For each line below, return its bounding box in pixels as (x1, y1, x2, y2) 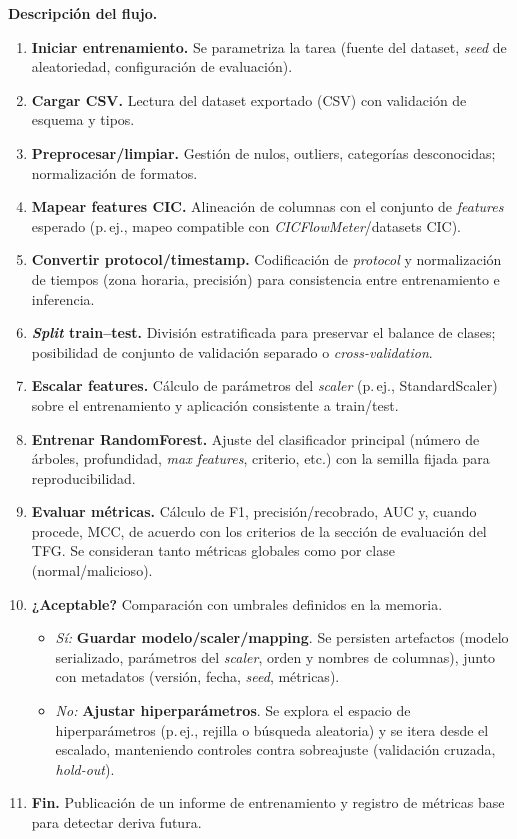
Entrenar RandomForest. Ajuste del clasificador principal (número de (31, 428, 480, 449)
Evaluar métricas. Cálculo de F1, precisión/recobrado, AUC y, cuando (31, 501, 477, 522)
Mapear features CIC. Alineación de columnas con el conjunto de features (31, 196, 504, 217)
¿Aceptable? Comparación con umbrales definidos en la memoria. (31, 593, 443, 614)
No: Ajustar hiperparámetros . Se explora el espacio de (55, 700, 411, 721)
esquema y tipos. (31, 109, 135, 130)
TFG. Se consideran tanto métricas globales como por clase (31, 540, 395, 561)
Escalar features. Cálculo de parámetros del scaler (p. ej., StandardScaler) (31, 375, 498, 396)
